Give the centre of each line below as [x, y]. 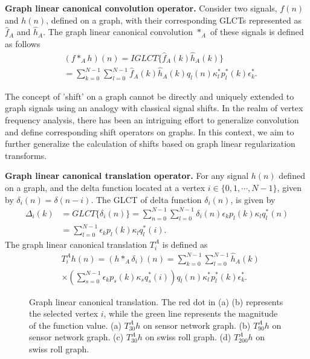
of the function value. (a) [75, 325]
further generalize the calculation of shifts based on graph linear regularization [150, 144]
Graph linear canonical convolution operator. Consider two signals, [141, 8]
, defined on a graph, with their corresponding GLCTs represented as [174, 20]
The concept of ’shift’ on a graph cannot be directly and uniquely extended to [150, 96]
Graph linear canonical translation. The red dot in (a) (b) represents [156, 301]
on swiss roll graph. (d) [188, 337]
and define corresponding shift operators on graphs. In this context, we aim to [150, 131]
